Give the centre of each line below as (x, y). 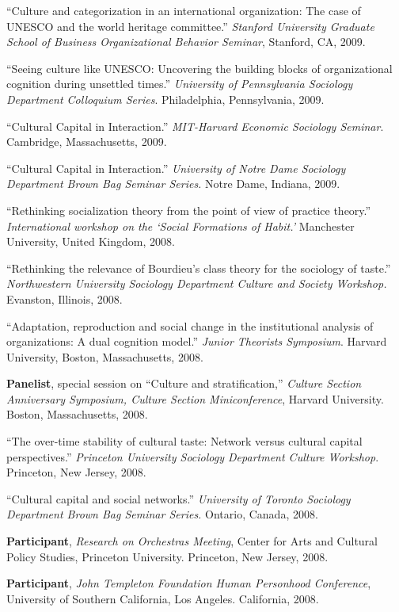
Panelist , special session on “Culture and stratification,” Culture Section (184, 383)
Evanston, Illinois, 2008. (65, 298)
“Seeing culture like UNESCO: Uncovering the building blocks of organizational (199, 68)
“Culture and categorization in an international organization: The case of (184, 10)
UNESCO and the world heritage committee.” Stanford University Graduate (190, 26)
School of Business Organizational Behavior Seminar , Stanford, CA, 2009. (186, 42)
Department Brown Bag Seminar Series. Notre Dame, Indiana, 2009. (173, 184)
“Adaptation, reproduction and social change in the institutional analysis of (190, 325)
